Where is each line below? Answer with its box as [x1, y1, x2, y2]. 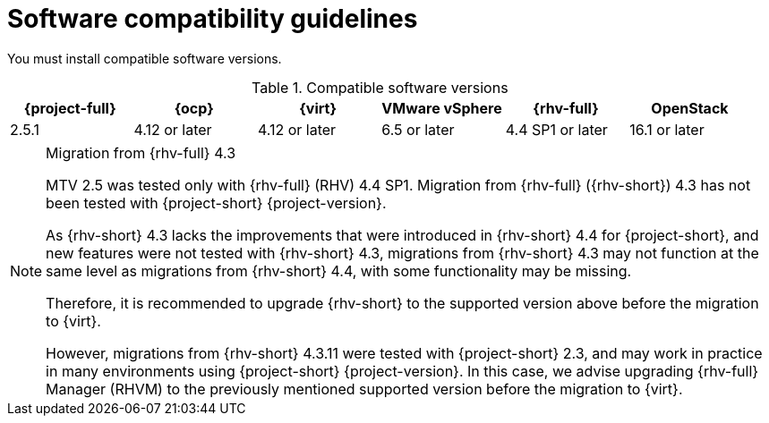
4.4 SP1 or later [505, 120, 608, 139]
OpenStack [651, 98, 729, 117]
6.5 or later [381, 120, 455, 139]
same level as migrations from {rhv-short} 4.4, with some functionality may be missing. [46, 261, 632, 280]
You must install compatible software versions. [7, 50, 282, 66]
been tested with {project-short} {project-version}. [46, 193, 387, 212]
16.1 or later [629, 120, 705, 139]
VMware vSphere [381, 98, 502, 117]
